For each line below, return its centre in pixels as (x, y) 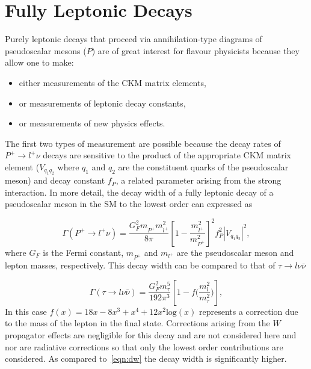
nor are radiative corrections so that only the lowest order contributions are (144, 346)
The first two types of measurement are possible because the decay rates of (143, 143)
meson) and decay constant (55, 180)
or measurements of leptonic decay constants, (102, 103)
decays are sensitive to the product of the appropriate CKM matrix (167, 155)
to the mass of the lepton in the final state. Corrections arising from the (137, 323)
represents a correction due (248, 311)
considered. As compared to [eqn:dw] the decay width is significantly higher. (146, 358)
